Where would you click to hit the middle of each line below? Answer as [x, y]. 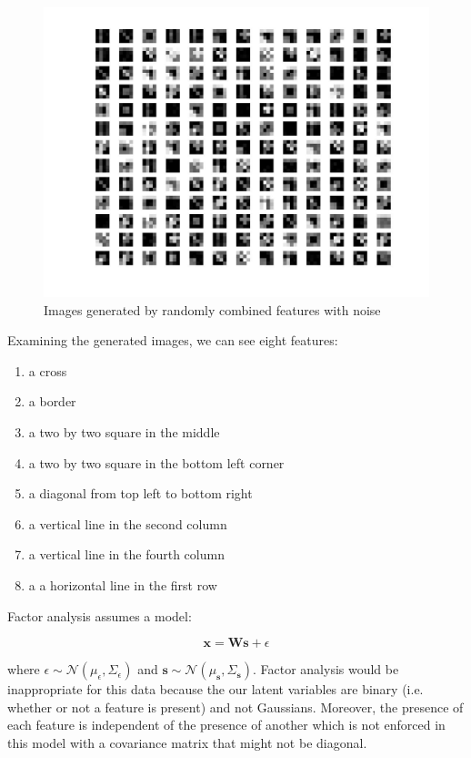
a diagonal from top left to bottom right [140, 493]
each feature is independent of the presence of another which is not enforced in [226, 725]
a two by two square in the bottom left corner [156, 462]
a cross [48, 370]
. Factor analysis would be [326, 669]
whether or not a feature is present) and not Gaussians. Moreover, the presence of [235, 707]
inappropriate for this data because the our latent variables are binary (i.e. [215, 689]
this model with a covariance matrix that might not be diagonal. [187, 742]
